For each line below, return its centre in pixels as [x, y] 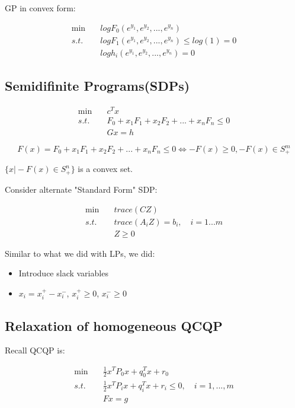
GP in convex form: [40, 8]
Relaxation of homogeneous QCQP [114, 325]
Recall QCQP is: [35, 350]
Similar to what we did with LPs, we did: [80, 253]
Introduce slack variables [63, 273]
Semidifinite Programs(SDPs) [97, 86]
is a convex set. [105, 169]
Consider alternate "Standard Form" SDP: [81, 189]
